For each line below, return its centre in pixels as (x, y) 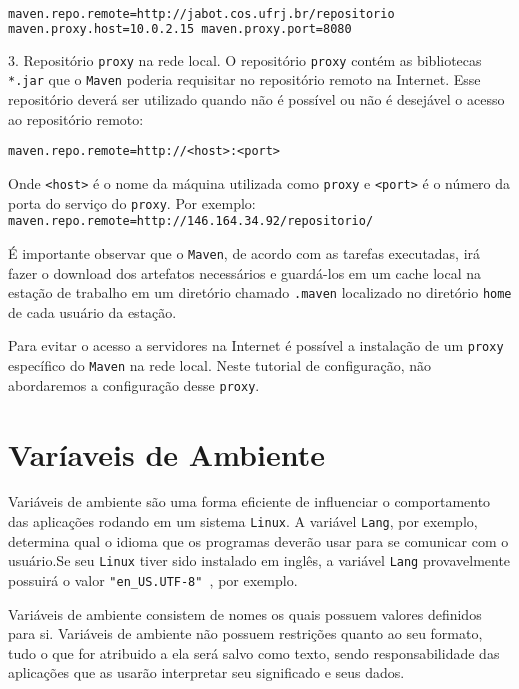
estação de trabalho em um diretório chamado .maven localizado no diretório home (260, 292)
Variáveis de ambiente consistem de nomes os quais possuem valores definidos (245, 613)
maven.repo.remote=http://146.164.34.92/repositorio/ (191, 221)
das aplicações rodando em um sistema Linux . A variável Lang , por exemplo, (243, 521)
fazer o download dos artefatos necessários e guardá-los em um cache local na (245, 272)
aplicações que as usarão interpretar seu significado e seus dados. (206, 672)
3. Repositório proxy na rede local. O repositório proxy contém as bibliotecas (245, 59)
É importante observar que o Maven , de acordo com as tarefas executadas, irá (244, 252)
